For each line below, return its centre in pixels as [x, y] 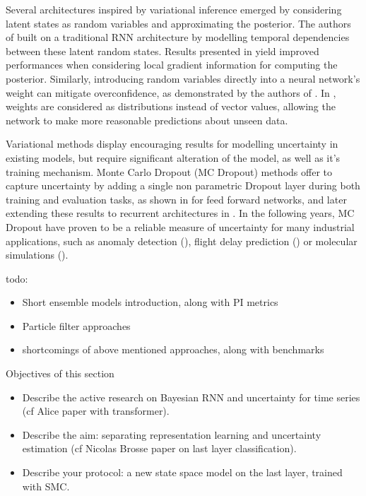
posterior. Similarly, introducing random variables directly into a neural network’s [183, 78]
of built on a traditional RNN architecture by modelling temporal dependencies [178, 37]
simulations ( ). [37, 255]
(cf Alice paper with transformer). [96, 411]
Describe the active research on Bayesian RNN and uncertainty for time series [191, 397]
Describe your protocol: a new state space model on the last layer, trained [182, 472]
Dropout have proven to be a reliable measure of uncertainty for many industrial [180, 226]
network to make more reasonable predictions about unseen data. [147, 120]
